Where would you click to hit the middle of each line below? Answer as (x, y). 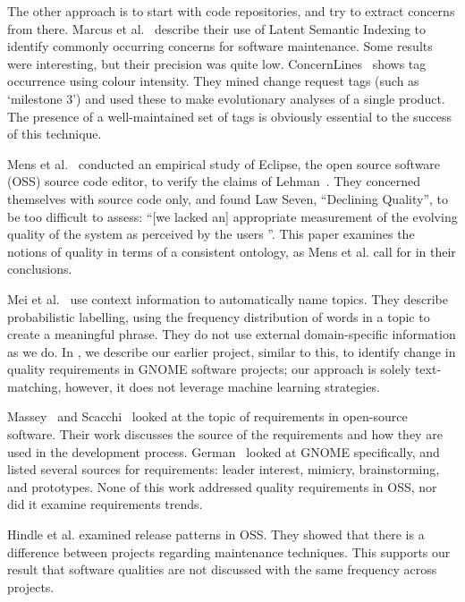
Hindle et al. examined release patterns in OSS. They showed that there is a (216, 534)
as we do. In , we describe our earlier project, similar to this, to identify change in (232, 351)
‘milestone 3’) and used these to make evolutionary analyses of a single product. (226, 98)
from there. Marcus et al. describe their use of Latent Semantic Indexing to (217, 28)
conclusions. (40, 269)
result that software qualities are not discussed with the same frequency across (222, 569)
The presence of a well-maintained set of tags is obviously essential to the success (229, 116)
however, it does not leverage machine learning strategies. (222, 386)
